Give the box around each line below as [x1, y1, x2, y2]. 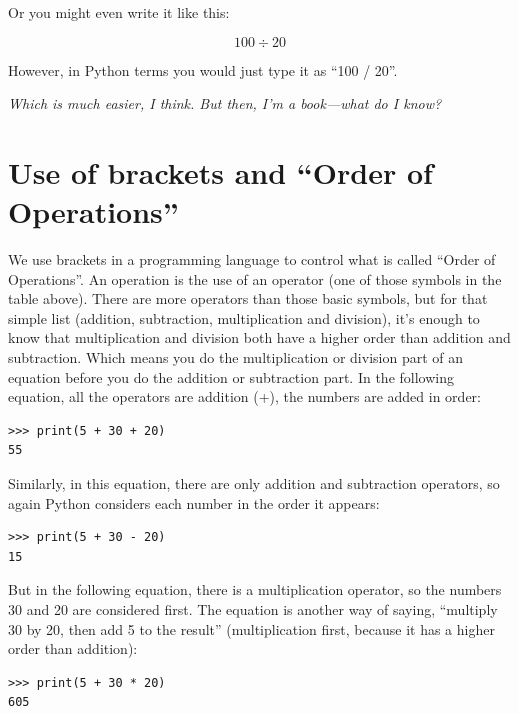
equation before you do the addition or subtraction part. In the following [8, 366, 454, 387]
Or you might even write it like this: [8, 2, 230, 22]
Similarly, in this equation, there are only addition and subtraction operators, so [8, 473, 500, 494]
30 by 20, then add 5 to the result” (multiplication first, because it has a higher [8, 618, 495, 639]
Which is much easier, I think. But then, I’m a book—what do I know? [8, 93, 442, 114]
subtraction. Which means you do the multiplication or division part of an [8, 347, 464, 368]
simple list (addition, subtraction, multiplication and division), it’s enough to [8, 307, 480, 328]
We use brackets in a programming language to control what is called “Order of [8, 249, 496, 270]
